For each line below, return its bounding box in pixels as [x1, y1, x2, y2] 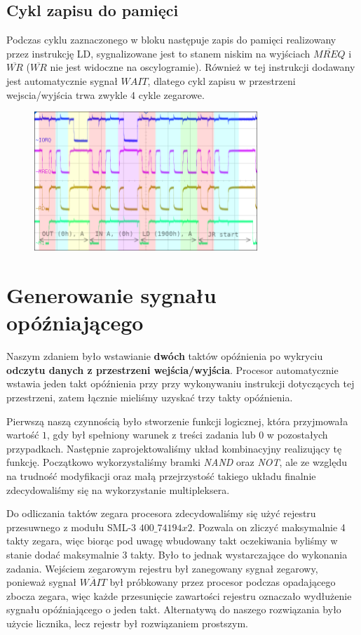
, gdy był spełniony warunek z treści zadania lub [47, 427, 256, 442]
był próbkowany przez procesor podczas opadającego [109, 575, 336, 589]
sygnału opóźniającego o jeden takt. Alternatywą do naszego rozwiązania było [6, 602, 341, 617]
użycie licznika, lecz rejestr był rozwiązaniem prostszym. [6, 615, 248, 630]
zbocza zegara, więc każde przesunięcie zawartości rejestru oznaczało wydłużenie [6, 588, 352, 603]
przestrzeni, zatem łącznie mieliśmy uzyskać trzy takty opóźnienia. [6, 389, 293, 404]
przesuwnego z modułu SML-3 [6, 519, 137, 534]
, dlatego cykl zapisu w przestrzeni [147, 73, 296, 88]
